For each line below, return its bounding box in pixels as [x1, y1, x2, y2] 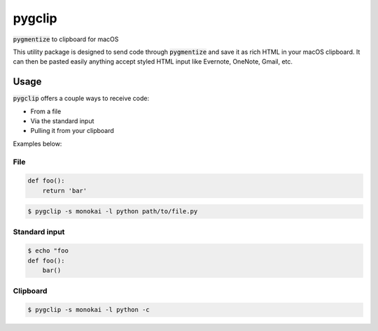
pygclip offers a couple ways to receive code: [13, 94, 150, 103]
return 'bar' [42, 186, 87, 195]
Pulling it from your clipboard [30, 127, 115, 135]
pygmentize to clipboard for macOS [13, 35, 119, 43]
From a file [30, 107, 62, 115]
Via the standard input [30, 117, 94, 125]
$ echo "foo [27, 247, 69, 255]
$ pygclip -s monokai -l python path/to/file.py [27, 207, 198, 216]
